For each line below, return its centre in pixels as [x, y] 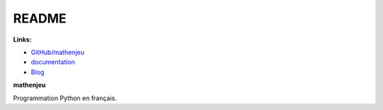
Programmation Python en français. [65, 98]
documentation [53, 62]
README [40, 18]
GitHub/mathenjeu [57, 52]
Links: [22, 39]
